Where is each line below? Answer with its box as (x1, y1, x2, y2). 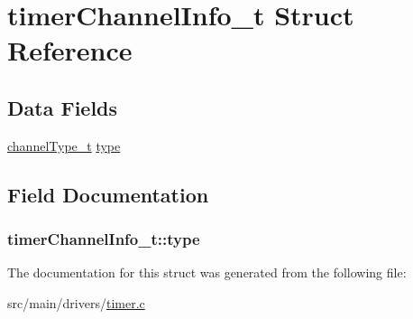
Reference (7, 32, 133, 69)
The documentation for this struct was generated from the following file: (7, 263, 407, 282)
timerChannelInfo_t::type (7, 228, 200, 250)
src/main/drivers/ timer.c (7, 293, 145, 312)
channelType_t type (7, 136, 121, 155)
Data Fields (7, 93, 118, 121)
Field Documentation (7, 180, 209, 208)
